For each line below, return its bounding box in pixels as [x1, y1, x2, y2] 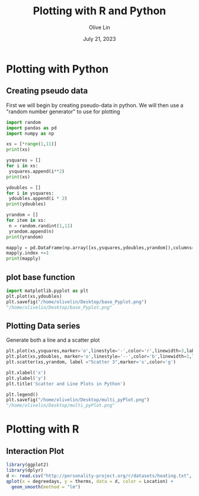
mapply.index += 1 [6, 250, 49, 256]
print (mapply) [6, 256, 41, 262]
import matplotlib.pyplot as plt [6, 288, 89, 294]
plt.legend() [6, 392, 38, 398]
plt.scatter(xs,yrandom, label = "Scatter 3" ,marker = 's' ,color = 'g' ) [6, 359, 176, 365]
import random [6, 119, 41, 125]
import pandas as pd [6, 125, 57, 131]
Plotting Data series [6, 320, 81, 330]
